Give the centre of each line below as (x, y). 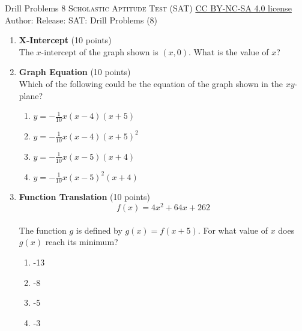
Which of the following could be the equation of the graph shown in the (151, 83)
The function (43, 230)
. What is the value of (229, 51)
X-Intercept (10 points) (65, 40)
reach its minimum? (82, 242)
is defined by (99, 230)
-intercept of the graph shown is (100, 51)
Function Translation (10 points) (84, 197)
